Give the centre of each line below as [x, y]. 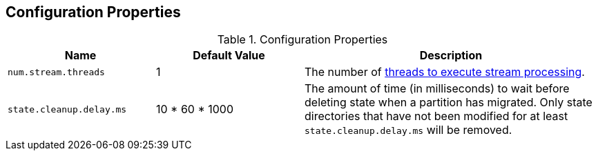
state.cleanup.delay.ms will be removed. [408, 130]
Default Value [229, 56]
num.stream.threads [56, 72]
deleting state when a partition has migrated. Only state [448, 103]
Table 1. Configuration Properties [302, 40]
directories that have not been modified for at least [436, 116]
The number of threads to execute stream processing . [445, 72]
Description [451, 56]
